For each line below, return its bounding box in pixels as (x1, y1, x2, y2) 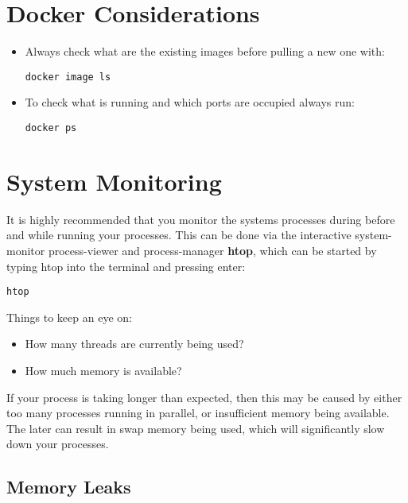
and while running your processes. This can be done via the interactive (6, 226, 352, 243)
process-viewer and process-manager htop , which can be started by (48, 242, 377, 258)
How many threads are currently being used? (25, 335, 244, 352)
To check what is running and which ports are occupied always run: (25, 94, 355, 110)
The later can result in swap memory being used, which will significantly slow (6, 420, 385, 436)
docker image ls (25, 71, 111, 83)
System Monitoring (6, 164, 222, 197)
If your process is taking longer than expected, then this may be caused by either (6, 389, 402, 405)
